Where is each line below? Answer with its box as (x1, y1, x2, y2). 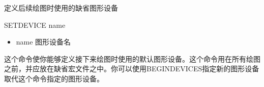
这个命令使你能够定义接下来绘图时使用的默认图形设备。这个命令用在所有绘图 (4, 53, 260, 64)
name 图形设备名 (16, 36, 71, 47)
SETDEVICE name (4, 19, 66, 30)
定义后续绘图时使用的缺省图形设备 (4, 3, 118, 13)
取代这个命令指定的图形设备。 (4, 73, 104, 83)
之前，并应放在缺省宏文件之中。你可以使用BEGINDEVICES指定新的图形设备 (4, 63, 259, 74)
